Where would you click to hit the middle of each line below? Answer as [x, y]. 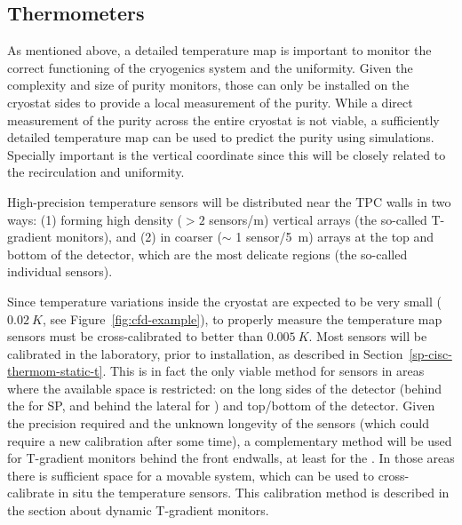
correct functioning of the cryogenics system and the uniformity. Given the [210, 67]
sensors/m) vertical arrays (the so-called [318, 219]
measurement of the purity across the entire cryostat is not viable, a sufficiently [223, 119]
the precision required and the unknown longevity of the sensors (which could [218, 423]
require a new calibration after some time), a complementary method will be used [230, 440]
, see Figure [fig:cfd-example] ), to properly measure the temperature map [242, 318]
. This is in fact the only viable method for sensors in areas [263, 371]
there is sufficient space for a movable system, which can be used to [191, 475]
